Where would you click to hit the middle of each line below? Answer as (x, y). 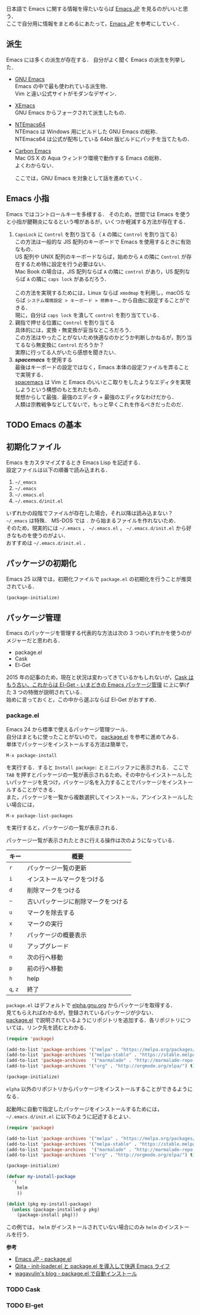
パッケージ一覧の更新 (57, 868)
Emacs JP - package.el (43, 1259)
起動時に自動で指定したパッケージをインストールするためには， (84, 1109)
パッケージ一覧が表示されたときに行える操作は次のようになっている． (92, 840)
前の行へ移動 (45, 968)
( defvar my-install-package (41, 1177)
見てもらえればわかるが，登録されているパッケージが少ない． (81, 1012)
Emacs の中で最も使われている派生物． (63, 86)
